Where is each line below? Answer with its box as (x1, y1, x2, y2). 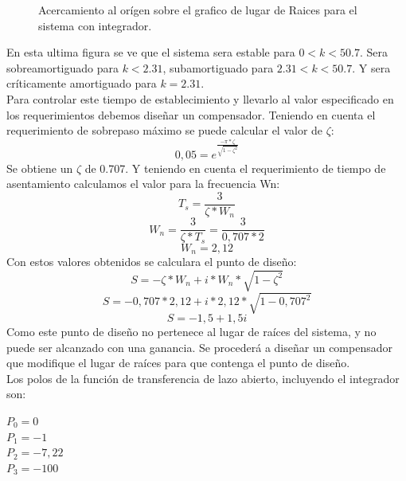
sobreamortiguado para (6, 59, 119, 76)
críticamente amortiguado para (6, 75, 157, 92)
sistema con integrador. (38, 17, 152, 33)
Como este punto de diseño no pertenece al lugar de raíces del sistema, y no (6, 323, 377, 340)
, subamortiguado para (162, 59, 274, 76)
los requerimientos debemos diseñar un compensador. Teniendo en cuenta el (6, 106, 376, 123)
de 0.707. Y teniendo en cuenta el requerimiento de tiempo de (84, 159, 386, 176)
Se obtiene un (6, 159, 73, 176)
